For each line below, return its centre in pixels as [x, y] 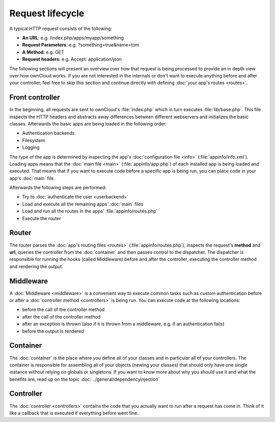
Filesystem [34, 140]
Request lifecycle [47, 13]
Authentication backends [48, 133]
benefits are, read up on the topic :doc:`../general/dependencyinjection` [85, 379]
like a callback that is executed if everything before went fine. [74, 413]
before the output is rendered [53, 331]
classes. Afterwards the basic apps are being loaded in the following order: [88, 124]
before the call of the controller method [63, 310]
